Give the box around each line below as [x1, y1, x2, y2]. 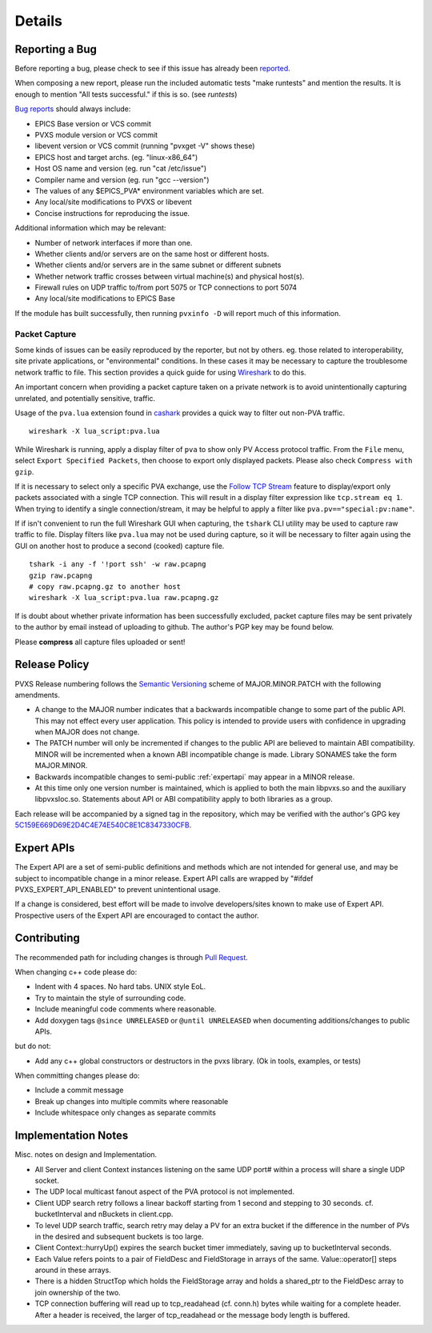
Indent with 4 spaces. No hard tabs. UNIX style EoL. [34, 982, 206, 991]
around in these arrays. [34, 1265, 112, 1275]
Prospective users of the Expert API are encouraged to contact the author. [14, 911, 259, 920]
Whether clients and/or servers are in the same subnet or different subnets [34, 260, 282, 270]
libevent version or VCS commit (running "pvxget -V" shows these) [34, 141, 255, 151]
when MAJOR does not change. [34, 727, 140, 737]
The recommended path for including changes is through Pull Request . [14, 952, 248, 962]
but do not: [14, 1041, 51, 1051]
